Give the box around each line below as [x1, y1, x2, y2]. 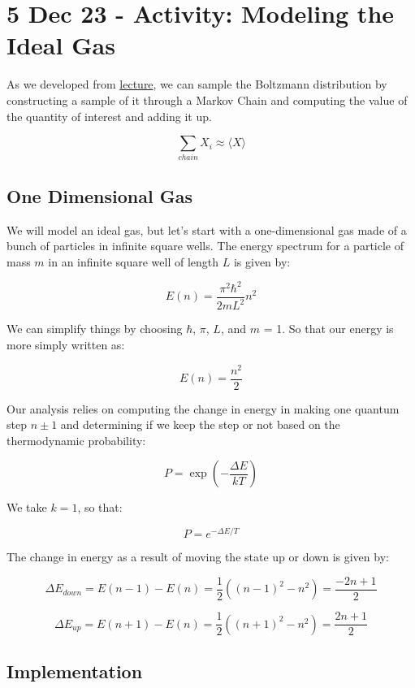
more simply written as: [6, 335, 125, 353]
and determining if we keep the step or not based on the [60, 416, 340, 433]
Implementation [6, 659, 143, 684]
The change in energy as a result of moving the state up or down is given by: [6, 548, 389, 565]
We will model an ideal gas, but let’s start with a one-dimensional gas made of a [6, 221, 407, 238]
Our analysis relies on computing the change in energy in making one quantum [6, 400, 400, 417]
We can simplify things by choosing [6, 320, 183, 337]
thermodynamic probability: [6, 431, 146, 448]
